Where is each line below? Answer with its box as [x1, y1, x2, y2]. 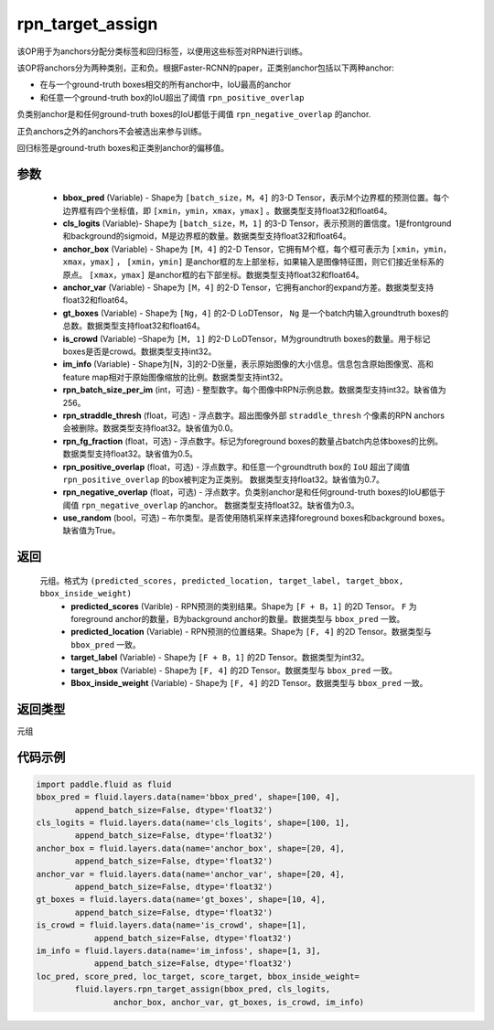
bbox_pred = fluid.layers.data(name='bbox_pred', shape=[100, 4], [36, 792, 340, 802]
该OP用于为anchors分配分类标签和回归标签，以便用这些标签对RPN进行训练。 [16, 46, 308, 57]
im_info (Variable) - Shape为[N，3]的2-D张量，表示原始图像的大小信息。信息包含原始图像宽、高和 [62, 359, 435, 370]
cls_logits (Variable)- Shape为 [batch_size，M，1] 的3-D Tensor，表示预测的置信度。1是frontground [62, 218, 452, 229]
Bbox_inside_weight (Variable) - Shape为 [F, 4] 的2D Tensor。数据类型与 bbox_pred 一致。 [70, 677, 428, 688]
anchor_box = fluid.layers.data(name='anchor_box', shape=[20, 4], [36, 842, 346, 853]
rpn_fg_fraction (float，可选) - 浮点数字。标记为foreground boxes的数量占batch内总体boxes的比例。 [62, 435, 444, 446]
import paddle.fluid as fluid [36, 778, 172, 789]
